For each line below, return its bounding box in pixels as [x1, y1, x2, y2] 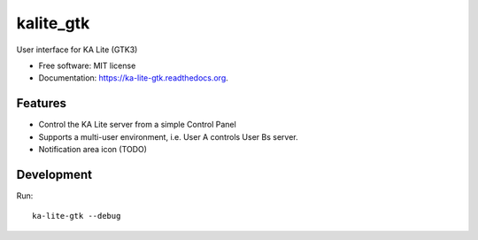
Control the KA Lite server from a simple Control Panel [38, 120, 236, 130]
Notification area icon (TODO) [38, 144, 148, 155]
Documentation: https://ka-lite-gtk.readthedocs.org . [38, 73, 229, 83]
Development [16, 166, 93, 182]
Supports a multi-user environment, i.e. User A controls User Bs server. [38, 131, 298, 142]
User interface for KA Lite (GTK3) [16, 44, 138, 55]
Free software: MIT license [38, 60, 136, 71]
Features [16, 96, 66, 111]
